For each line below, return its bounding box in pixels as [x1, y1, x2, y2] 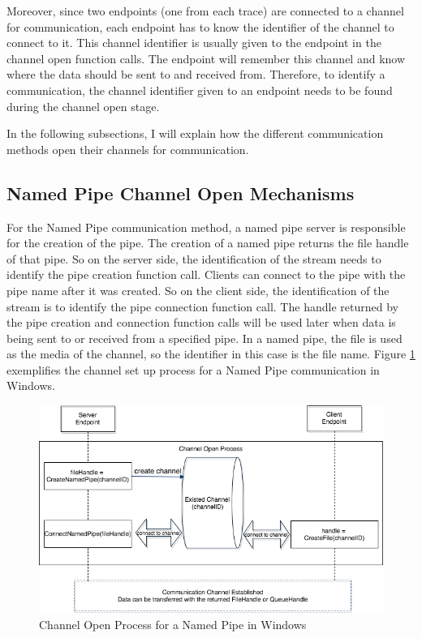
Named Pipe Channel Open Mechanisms [6, 180, 355, 205]
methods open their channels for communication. [6, 140, 249, 157]
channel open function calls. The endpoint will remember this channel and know [6, 49, 406, 66]
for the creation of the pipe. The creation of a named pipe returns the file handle [6, 234, 409, 251]
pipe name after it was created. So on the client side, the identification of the [6, 281, 390, 298]
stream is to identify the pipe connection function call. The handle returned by [6, 298, 398, 315]
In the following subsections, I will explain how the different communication [6, 125, 384, 142]
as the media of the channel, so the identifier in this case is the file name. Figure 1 [6, 345, 416, 362]
